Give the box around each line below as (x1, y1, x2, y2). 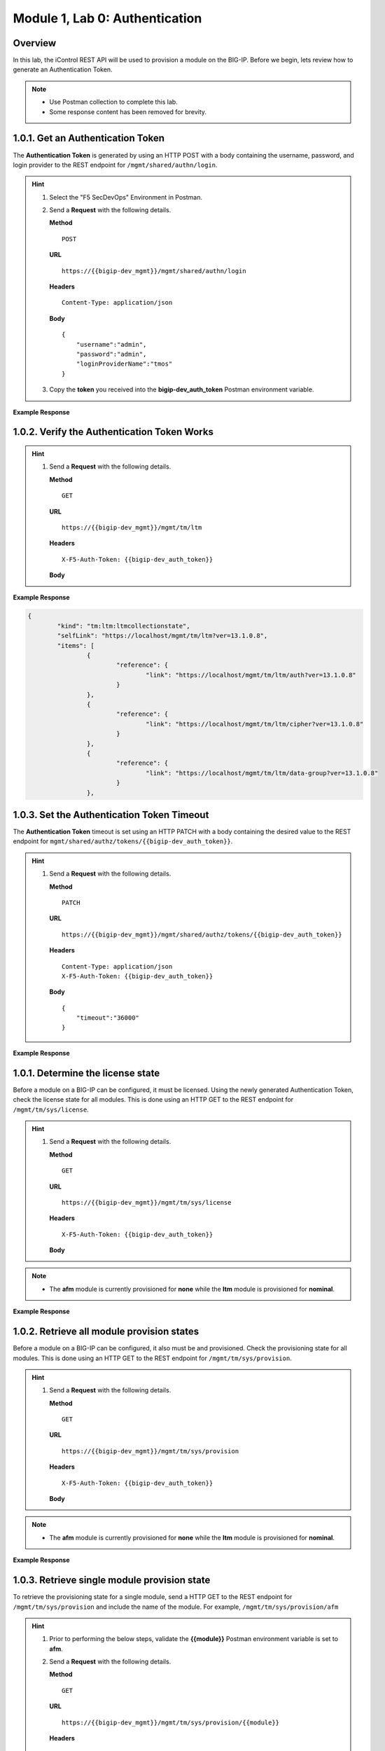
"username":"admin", (76, 340, 147, 348)
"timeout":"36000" (76, 1014, 140, 1022)
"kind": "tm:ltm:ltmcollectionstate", (57, 622, 190, 630)
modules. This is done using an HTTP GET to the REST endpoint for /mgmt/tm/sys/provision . (13, 1354, 292, 1362)
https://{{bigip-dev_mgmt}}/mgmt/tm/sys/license (62, 1198, 232, 1206)
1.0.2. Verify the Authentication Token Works (13, 426, 213, 438)
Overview (13, 37, 57, 49)
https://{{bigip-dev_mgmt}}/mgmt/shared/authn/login (62, 267, 246, 275)
